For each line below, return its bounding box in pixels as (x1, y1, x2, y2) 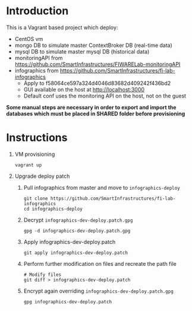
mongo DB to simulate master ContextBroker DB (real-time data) (14, 42, 172, 49)
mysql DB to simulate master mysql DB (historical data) (14, 48, 150, 55)
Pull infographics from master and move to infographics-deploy (23, 184, 180, 191)
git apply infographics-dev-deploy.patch (23, 250, 128, 256)
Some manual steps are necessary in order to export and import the (6, 103, 177, 111)
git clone (23, 195, 49, 202)
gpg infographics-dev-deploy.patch (23, 299, 112, 304)
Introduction (6, 4, 69, 18)
